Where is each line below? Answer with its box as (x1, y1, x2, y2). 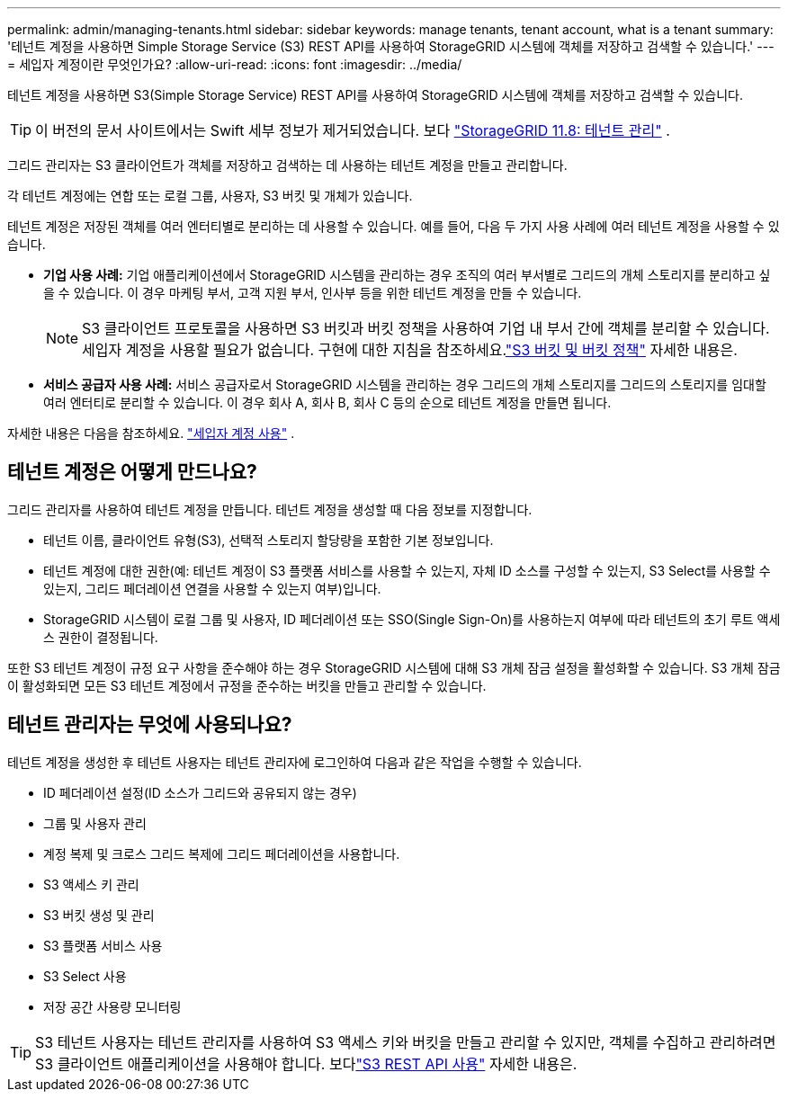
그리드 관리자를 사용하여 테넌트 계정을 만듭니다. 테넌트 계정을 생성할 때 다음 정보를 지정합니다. (7, 501, 533, 517)
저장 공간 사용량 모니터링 (43, 998, 182, 1014)
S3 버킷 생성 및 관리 (43, 907, 155, 923)
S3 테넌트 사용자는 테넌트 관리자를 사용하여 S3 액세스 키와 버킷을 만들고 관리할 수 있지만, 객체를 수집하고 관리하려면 (35, 1032, 776, 1051)
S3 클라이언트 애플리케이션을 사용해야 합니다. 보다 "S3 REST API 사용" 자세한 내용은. (35, 1054, 578, 1073)
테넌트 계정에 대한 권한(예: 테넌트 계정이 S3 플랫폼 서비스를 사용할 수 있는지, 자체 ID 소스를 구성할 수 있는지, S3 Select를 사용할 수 (43, 562, 771, 578)
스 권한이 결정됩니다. (43, 629, 158, 645)
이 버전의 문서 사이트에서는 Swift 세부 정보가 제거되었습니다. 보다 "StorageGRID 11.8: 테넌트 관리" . (35, 121, 670, 139)
